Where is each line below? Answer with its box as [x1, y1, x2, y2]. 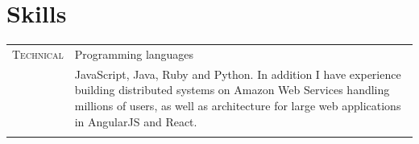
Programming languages [74, 45, 194, 62]
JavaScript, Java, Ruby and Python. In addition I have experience [74, 65, 401, 82]
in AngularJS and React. [74, 113, 197, 130]
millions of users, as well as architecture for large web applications [74, 97, 401, 113]
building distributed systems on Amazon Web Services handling [74, 81, 390, 98]
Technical [12, 45, 64, 62]
